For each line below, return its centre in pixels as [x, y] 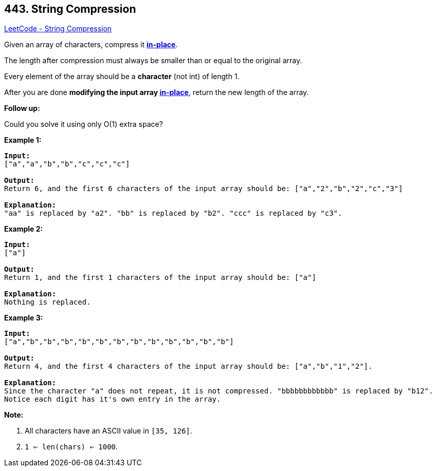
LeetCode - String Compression [58, 29]
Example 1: [23, 140]
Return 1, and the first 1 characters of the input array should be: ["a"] [160, 278]
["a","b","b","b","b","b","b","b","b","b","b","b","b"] [119, 342]
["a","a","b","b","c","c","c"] [67, 164]
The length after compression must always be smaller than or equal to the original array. [153, 61]
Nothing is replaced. [48, 302]
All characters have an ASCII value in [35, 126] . [108, 431]
